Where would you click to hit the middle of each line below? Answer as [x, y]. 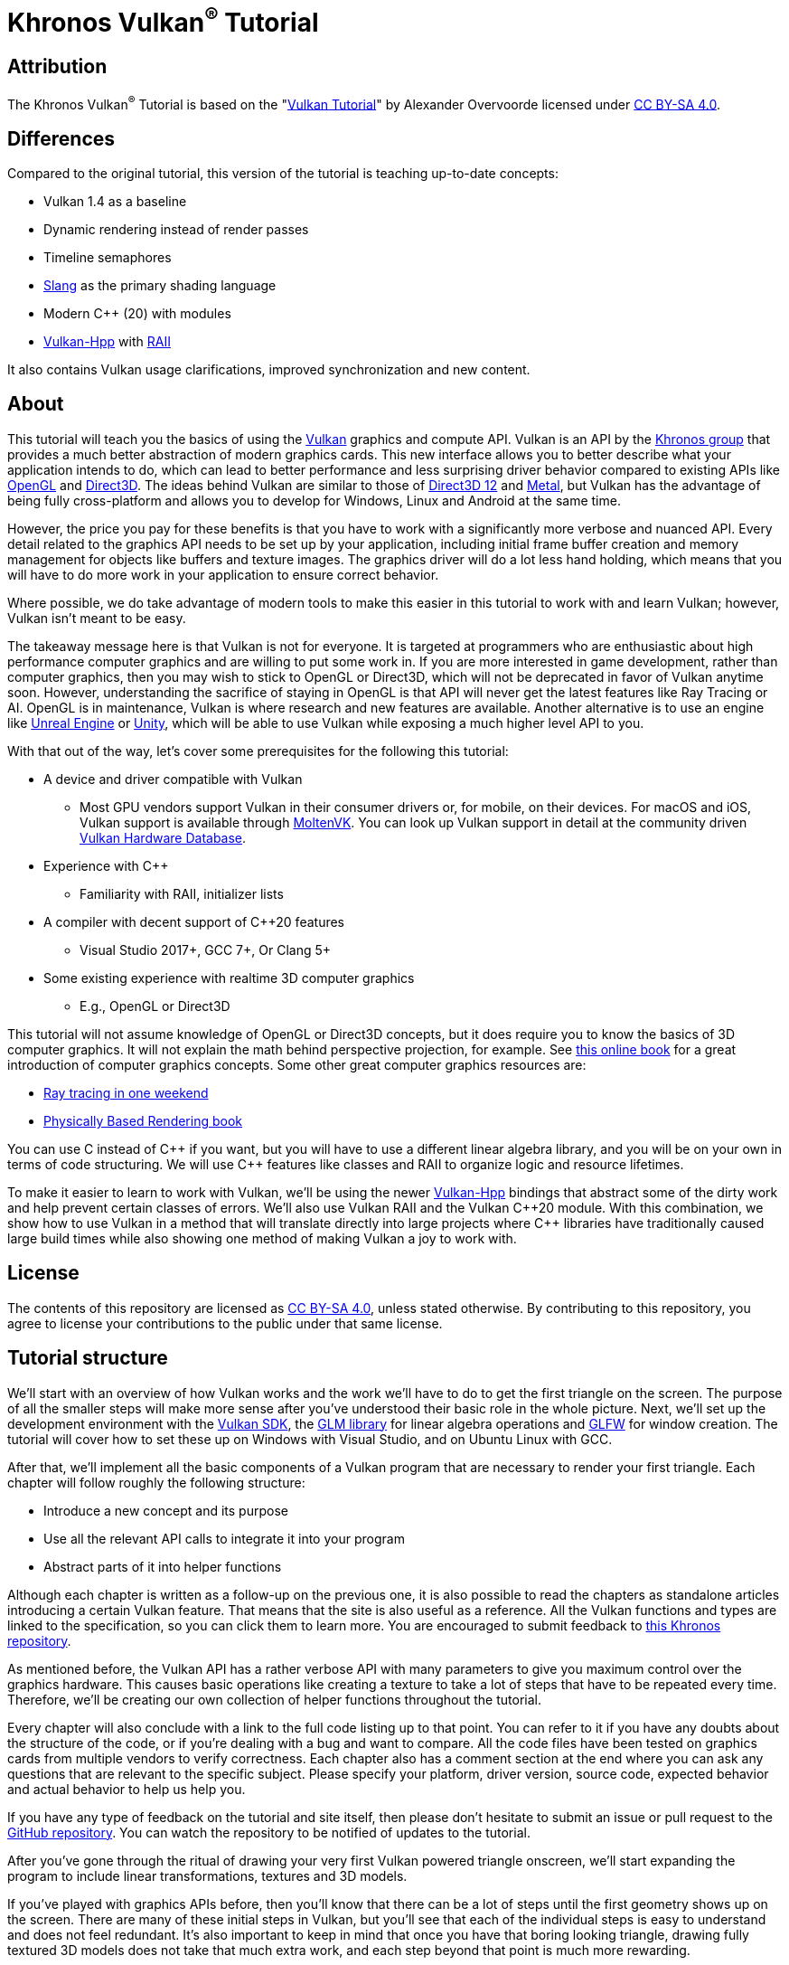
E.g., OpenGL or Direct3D [155, 1006]
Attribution [57, 67]
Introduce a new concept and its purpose [166, 1510]
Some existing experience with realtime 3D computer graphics [229, 978]
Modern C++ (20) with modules [137, 313]
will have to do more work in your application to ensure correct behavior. [223, 574]
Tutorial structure [88, 1358]
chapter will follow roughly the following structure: [156, 1482]
